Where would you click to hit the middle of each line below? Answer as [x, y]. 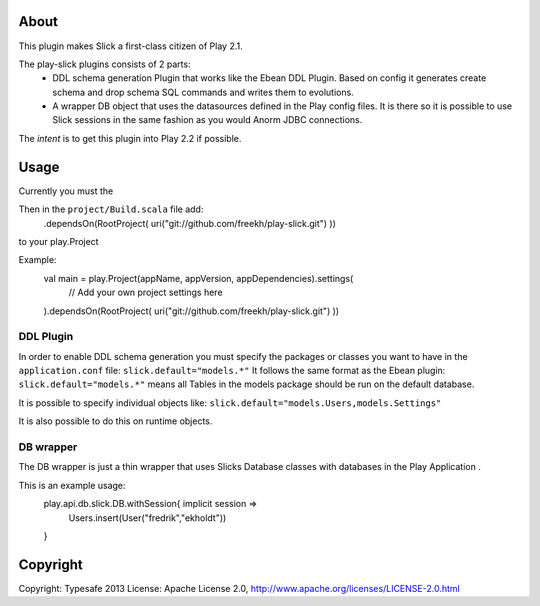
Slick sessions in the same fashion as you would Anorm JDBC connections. [207, 120]
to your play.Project [58, 241]
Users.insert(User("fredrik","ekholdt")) [147, 517]
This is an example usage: [72, 485]
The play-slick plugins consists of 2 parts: [104, 64]
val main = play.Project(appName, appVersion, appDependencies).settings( [198, 278]
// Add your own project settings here [146, 292]
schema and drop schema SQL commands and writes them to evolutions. [203, 92]
